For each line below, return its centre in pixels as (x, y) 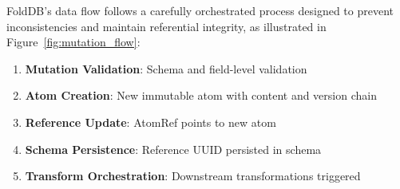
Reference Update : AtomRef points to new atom (150, 122)
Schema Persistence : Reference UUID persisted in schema (173, 149)
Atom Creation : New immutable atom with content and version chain (201, 95)
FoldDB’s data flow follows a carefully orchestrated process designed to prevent (200, 10)
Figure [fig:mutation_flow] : (73, 42)
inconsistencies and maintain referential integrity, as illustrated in (166, 26)
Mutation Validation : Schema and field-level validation (166, 68)
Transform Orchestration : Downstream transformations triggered (193, 176)
